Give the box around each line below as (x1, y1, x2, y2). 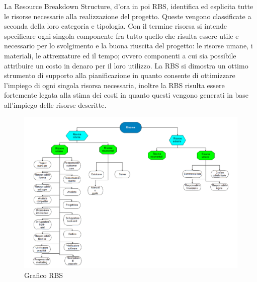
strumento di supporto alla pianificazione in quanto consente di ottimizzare (4, 70, 235, 81)
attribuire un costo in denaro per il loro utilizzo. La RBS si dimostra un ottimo (4, 60, 248, 70)
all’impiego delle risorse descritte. (4, 99, 107, 110)
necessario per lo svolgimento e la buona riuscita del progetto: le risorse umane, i (4, 40, 253, 51)
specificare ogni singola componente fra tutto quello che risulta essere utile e (4, 30, 239, 41)
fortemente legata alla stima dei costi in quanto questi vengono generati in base (4, 90, 249, 100)
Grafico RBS (24, 269, 63, 280)
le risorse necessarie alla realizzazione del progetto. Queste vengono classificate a (4, 11, 251, 21)
